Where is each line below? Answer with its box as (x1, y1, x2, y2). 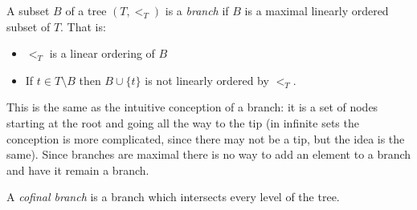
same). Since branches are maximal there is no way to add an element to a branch (6, 146, 411, 163)
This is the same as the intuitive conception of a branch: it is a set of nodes (6, 99, 378, 115)
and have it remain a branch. (6, 161, 149, 178)
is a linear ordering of (49, 45, 155, 62)
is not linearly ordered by (145, 71, 269, 88)
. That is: (60, 18, 106, 34)
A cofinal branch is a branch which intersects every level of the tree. (6, 188, 340, 205)
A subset (6, 2, 50, 18)
